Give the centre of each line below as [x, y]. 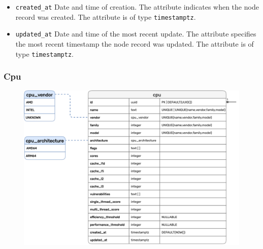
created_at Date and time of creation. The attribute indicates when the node [137, 7]
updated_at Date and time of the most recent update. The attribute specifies [136, 34]
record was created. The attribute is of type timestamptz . [106, 16]
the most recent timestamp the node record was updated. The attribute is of [135, 43]
